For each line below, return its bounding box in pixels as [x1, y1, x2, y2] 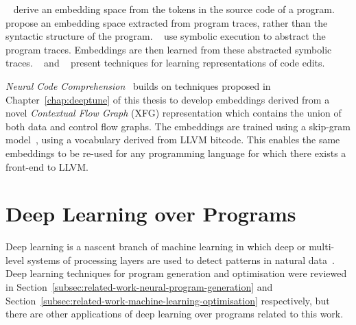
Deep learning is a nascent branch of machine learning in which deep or [5, 239, 306, 254]
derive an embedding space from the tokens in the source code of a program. [13, 2, 335, 16]
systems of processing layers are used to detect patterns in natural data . [27, 252, 335, 267]
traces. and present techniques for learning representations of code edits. [5, 56, 325, 70]
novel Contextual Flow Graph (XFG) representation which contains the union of [5, 106, 342, 120]
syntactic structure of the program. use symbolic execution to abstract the [5, 29, 326, 43]
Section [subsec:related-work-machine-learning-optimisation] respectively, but [5, 293, 330, 307]
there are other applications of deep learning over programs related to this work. [5, 306, 344, 321]
